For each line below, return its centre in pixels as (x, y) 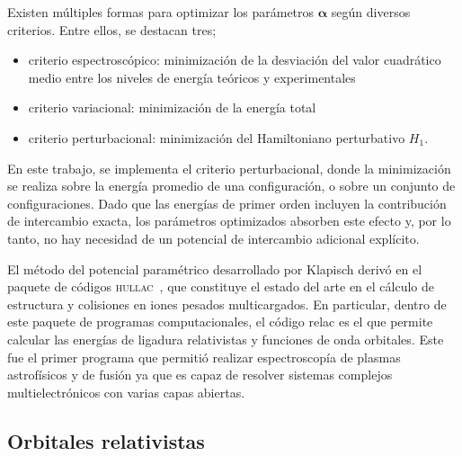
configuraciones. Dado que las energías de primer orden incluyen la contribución (227, 203)
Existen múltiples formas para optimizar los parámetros (161, 12)
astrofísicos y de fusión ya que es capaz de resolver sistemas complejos (200, 375)
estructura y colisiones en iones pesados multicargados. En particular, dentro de (227, 304)
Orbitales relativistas (106, 440)
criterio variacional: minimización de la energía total (172, 107)
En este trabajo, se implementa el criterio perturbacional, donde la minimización (229, 168)
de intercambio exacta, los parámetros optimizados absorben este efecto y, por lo (229, 221)
